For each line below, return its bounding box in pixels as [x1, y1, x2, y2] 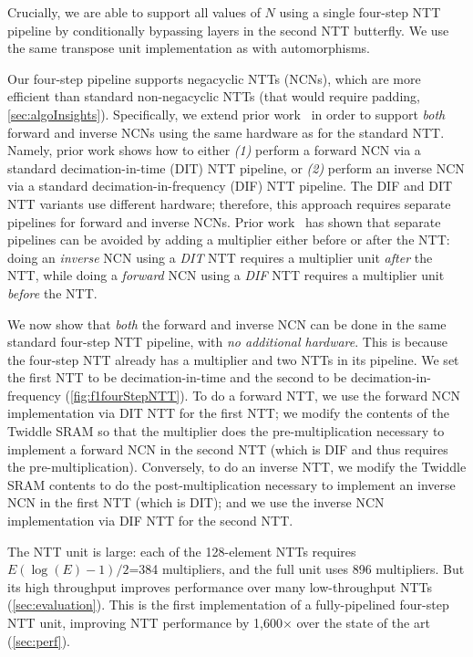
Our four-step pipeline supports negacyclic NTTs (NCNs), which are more [7, 68, 421, 88]
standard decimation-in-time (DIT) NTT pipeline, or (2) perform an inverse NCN [7, 158, 465, 177]
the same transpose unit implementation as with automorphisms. [7, 38, 370, 57]
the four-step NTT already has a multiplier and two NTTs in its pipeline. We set [7, 349, 459, 369]
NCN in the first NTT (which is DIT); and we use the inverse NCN [7, 493, 385, 512]
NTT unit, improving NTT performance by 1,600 [7, 613, 283, 631]
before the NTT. [7, 283, 98, 302]
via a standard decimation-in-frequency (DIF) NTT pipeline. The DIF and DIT [7, 176, 453, 195]
